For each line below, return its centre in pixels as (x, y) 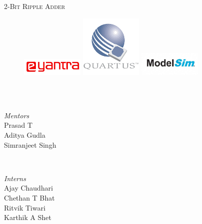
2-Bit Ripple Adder (35, 6)
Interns (15, 178)
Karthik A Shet (28, 217)
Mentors (17, 115)
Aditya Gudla (25, 134)
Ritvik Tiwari (25, 207)
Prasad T (18, 125)
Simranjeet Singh (30, 144)
